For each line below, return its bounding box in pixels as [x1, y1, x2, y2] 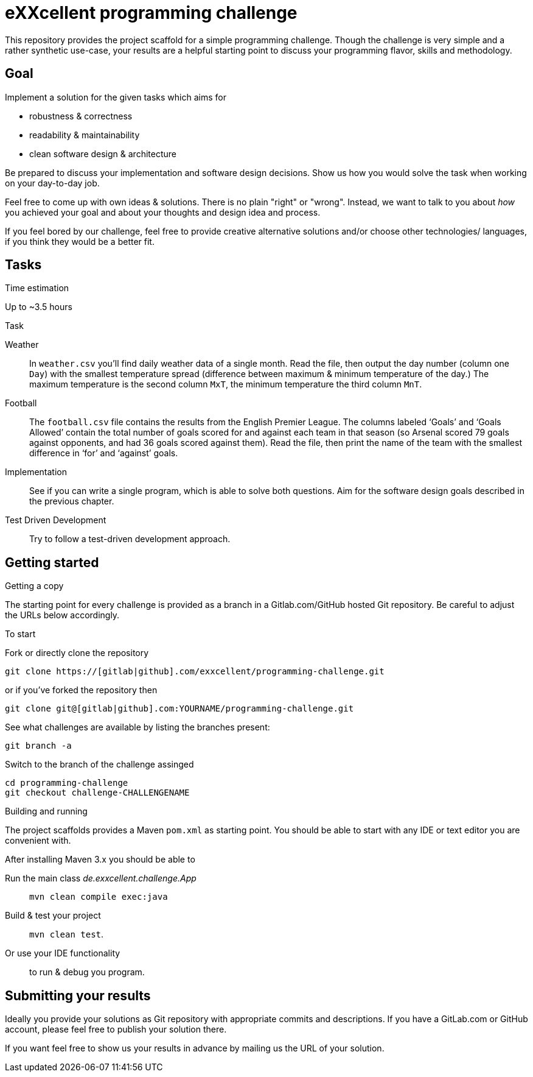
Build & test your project [5, 910, 101, 921]
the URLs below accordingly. [5, 610, 120, 621]
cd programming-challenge [5, 778, 128, 788]
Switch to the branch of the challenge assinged [5, 759, 194, 770]
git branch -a [5, 741, 72, 751]
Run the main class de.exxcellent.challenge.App [5, 873, 197, 884]
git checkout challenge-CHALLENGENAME [5, 788, 190, 798]
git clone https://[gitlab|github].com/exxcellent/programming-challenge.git [5, 666, 385, 677]
